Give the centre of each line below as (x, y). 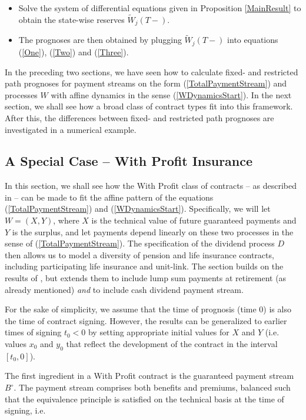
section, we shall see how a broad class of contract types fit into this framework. (149, 106)
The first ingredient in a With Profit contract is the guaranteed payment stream (149, 376)
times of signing (33, 332)
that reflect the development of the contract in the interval (172, 344)
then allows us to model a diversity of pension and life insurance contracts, (139, 254)
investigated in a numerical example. (71, 129)
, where (66, 220)
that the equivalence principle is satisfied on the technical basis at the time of (144, 399)
